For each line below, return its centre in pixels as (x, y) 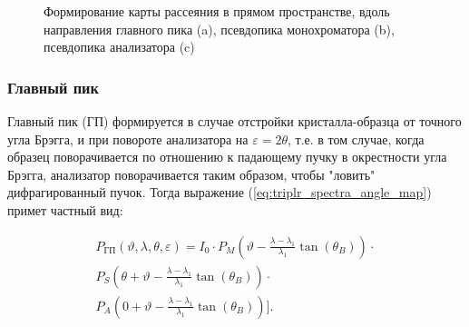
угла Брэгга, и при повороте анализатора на (128, 139)
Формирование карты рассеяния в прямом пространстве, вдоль (217, 11)
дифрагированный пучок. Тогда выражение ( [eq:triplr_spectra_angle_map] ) (220, 192)
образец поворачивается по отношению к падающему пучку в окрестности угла (227, 157)
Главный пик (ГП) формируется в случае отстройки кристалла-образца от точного (234, 121)
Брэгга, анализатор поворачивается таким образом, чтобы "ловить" (191, 174)
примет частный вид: (65, 209)
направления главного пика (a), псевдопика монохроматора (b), (219, 29)
